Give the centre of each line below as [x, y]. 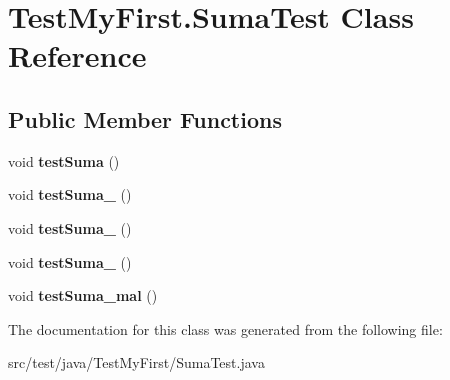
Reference [77, 55]
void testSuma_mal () [83, 295]
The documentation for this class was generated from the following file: [225, 328]
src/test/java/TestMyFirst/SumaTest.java [136, 362]
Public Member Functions [145, 118]
